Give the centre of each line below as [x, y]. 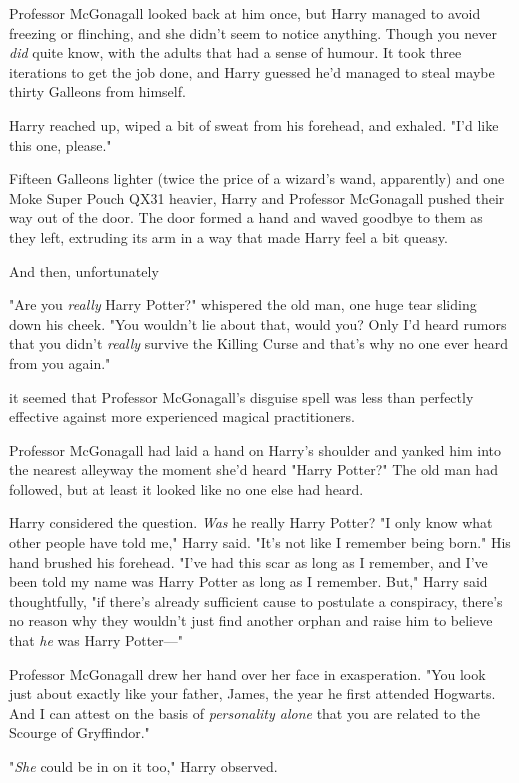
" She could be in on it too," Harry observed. [143, 766]
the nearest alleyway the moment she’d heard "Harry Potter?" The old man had [253, 469]
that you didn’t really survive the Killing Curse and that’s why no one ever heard [259, 343]
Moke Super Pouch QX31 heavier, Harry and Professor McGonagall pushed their [257, 197]
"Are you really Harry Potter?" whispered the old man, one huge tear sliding [243, 304]
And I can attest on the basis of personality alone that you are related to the [245, 712]
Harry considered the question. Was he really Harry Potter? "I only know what [251, 522]
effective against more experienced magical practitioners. [182, 416]
